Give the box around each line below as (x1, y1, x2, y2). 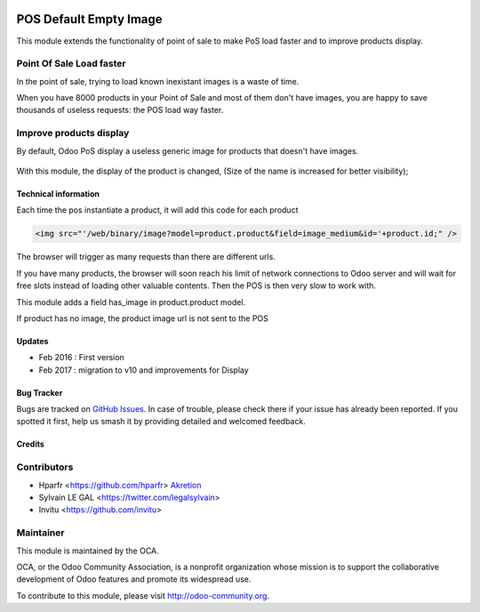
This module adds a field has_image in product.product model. (16, 296, 246, 307)
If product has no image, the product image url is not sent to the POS (16, 312, 268, 324)
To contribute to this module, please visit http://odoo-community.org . (16, 590, 270, 600)
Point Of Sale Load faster (16, 58, 126, 70)
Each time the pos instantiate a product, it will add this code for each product (16, 205, 299, 215)
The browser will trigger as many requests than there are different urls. (16, 252, 276, 262)
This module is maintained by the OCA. (16, 545, 159, 556)
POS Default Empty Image (16, 12, 164, 27)
